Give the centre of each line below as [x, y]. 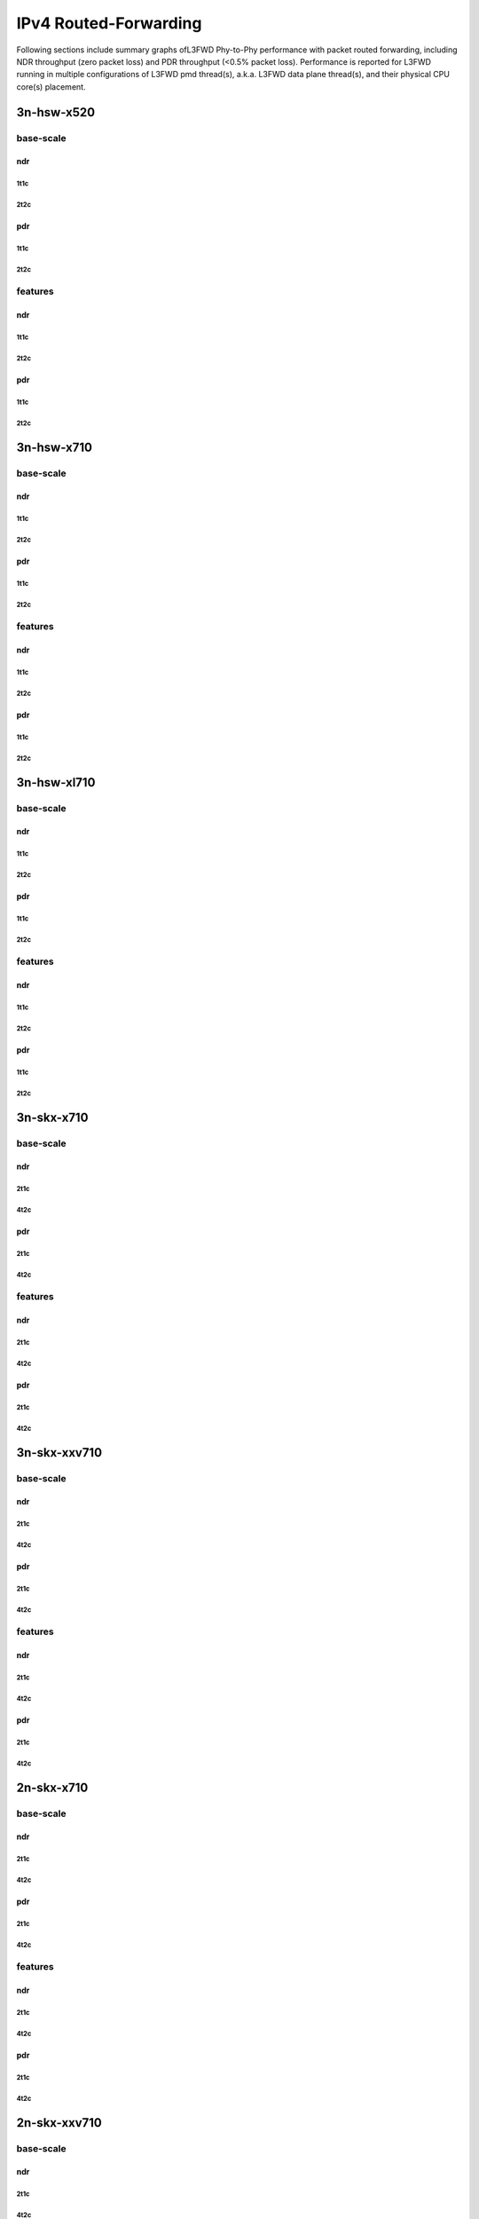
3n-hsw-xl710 [56, 782]
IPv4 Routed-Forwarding [109, 23]
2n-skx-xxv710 [59, 2123]
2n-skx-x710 [52, 1787]
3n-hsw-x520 [56, 112]
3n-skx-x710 [52, 1117]
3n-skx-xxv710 [59, 1453]
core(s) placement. [51, 87]
